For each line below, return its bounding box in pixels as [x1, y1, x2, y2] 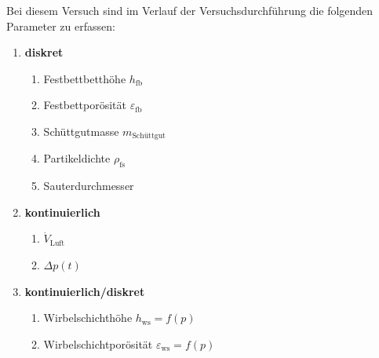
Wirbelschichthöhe [43, 309, 133, 326]
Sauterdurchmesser [43, 177, 134, 194]
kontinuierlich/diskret [24, 283, 145, 299]
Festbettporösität [43, 97, 126, 113]
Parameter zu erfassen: [6, 17, 115, 34]
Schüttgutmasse [43, 122, 119, 139]
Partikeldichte [43, 150, 111, 166]
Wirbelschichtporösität [43, 335, 153, 352]
